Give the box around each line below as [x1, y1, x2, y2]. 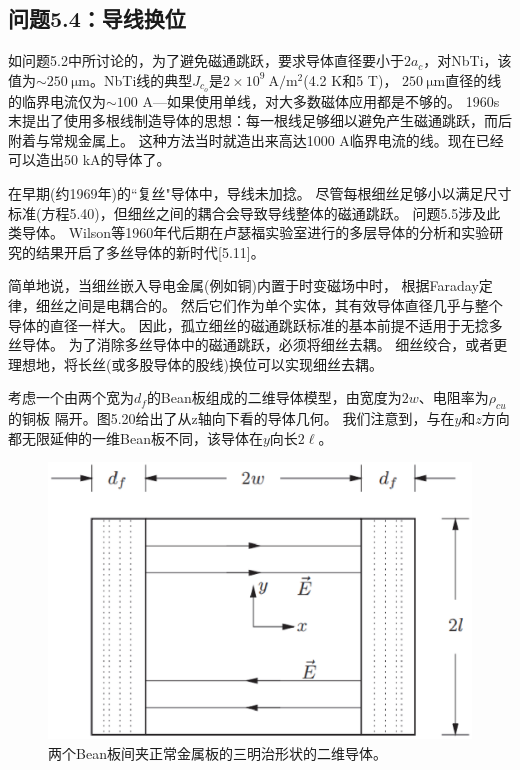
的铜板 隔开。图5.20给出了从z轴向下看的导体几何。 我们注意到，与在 [8, 408, 455, 429]
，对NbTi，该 [423, 50, 512, 71]
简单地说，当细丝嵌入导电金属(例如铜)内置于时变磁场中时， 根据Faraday [8, 275, 479, 296]
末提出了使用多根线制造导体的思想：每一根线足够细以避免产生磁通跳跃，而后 [8, 110, 512, 131]
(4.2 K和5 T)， [303, 69, 398, 90]
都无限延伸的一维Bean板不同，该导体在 [8, 427, 263, 448]
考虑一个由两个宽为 [8, 387, 134, 408]
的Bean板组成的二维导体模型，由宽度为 [146, 387, 402, 408]
